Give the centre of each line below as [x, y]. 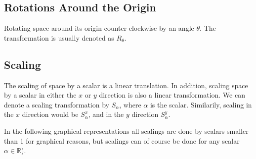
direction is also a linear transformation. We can [172, 95]
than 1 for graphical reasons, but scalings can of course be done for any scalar [122, 140]
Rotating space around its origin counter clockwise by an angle [99, 28]
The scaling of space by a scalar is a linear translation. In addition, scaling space [126, 85]
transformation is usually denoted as [59, 37]
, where [130, 104]
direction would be [50, 114]
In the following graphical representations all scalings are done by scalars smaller [126, 131]
